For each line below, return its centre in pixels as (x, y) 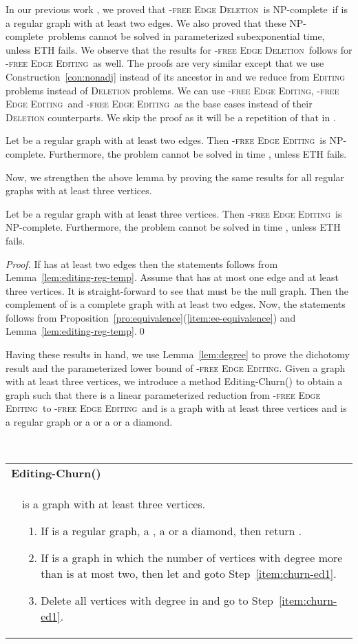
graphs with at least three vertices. (79, 190)
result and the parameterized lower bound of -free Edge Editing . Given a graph (176, 367)
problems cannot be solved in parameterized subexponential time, (186, 36)
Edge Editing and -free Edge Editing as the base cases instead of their (159, 104)
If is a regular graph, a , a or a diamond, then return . (171, 531)
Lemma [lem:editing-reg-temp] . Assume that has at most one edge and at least (172, 277)
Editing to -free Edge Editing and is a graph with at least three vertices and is (176, 408)
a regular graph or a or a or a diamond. (89, 422)
